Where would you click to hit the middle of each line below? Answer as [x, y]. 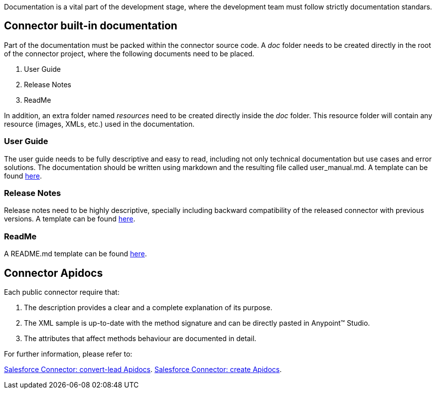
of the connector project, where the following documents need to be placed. [129, 53]
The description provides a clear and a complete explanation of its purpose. [148, 307]
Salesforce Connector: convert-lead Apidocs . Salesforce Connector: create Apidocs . [143, 369]
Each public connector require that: [62, 292]
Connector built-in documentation [91, 26]
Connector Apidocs [54, 273]
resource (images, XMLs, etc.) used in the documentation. [99, 124]
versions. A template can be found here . [70, 219]
